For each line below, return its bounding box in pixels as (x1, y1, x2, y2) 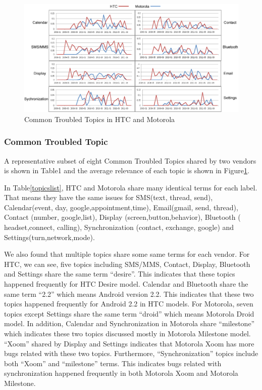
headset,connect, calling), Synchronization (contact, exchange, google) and (4, 222, 234, 232)
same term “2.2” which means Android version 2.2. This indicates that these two (4, 288, 254, 299)
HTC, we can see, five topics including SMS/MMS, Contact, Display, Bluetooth (4, 258, 250, 269)
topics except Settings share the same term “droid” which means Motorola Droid (4, 308, 254, 319)
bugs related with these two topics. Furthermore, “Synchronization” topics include (4, 348, 258, 359)
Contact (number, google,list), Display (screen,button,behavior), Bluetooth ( (4, 212, 241, 222)
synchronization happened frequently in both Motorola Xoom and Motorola (4, 368, 238, 378)
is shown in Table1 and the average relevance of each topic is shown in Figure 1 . (4, 165, 249, 176)
